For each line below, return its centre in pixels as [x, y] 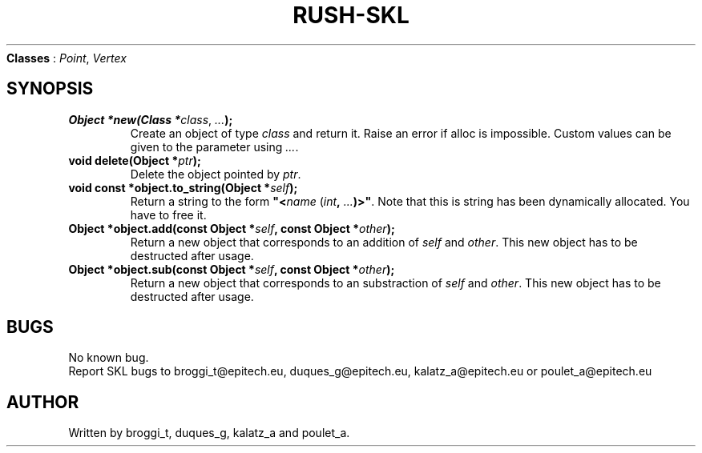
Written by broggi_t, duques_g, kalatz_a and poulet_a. [209, 433]
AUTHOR [43, 402]
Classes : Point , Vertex [67, 58]
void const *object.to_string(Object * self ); [183, 187]
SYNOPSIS [50, 89]
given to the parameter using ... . [214, 146]
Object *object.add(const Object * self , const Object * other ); [232, 228]
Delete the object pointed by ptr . [216, 174]
